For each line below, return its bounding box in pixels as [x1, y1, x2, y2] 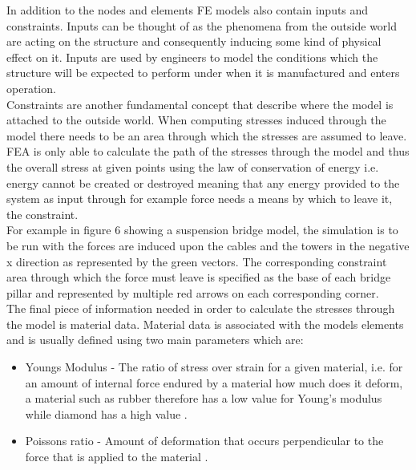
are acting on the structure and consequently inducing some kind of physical [6, 33, 382, 50]
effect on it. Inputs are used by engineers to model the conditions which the [6, 48, 378, 65]
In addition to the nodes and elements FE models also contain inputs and [6, 2, 369, 18]
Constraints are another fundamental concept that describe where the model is [6, 95, 394, 112]
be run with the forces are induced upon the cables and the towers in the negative [6, 237, 410, 253]
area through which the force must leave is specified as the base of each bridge [6, 269, 391, 286]
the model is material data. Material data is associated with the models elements [6, 315, 404, 332]
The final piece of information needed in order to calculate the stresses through [6, 300, 395, 317]
